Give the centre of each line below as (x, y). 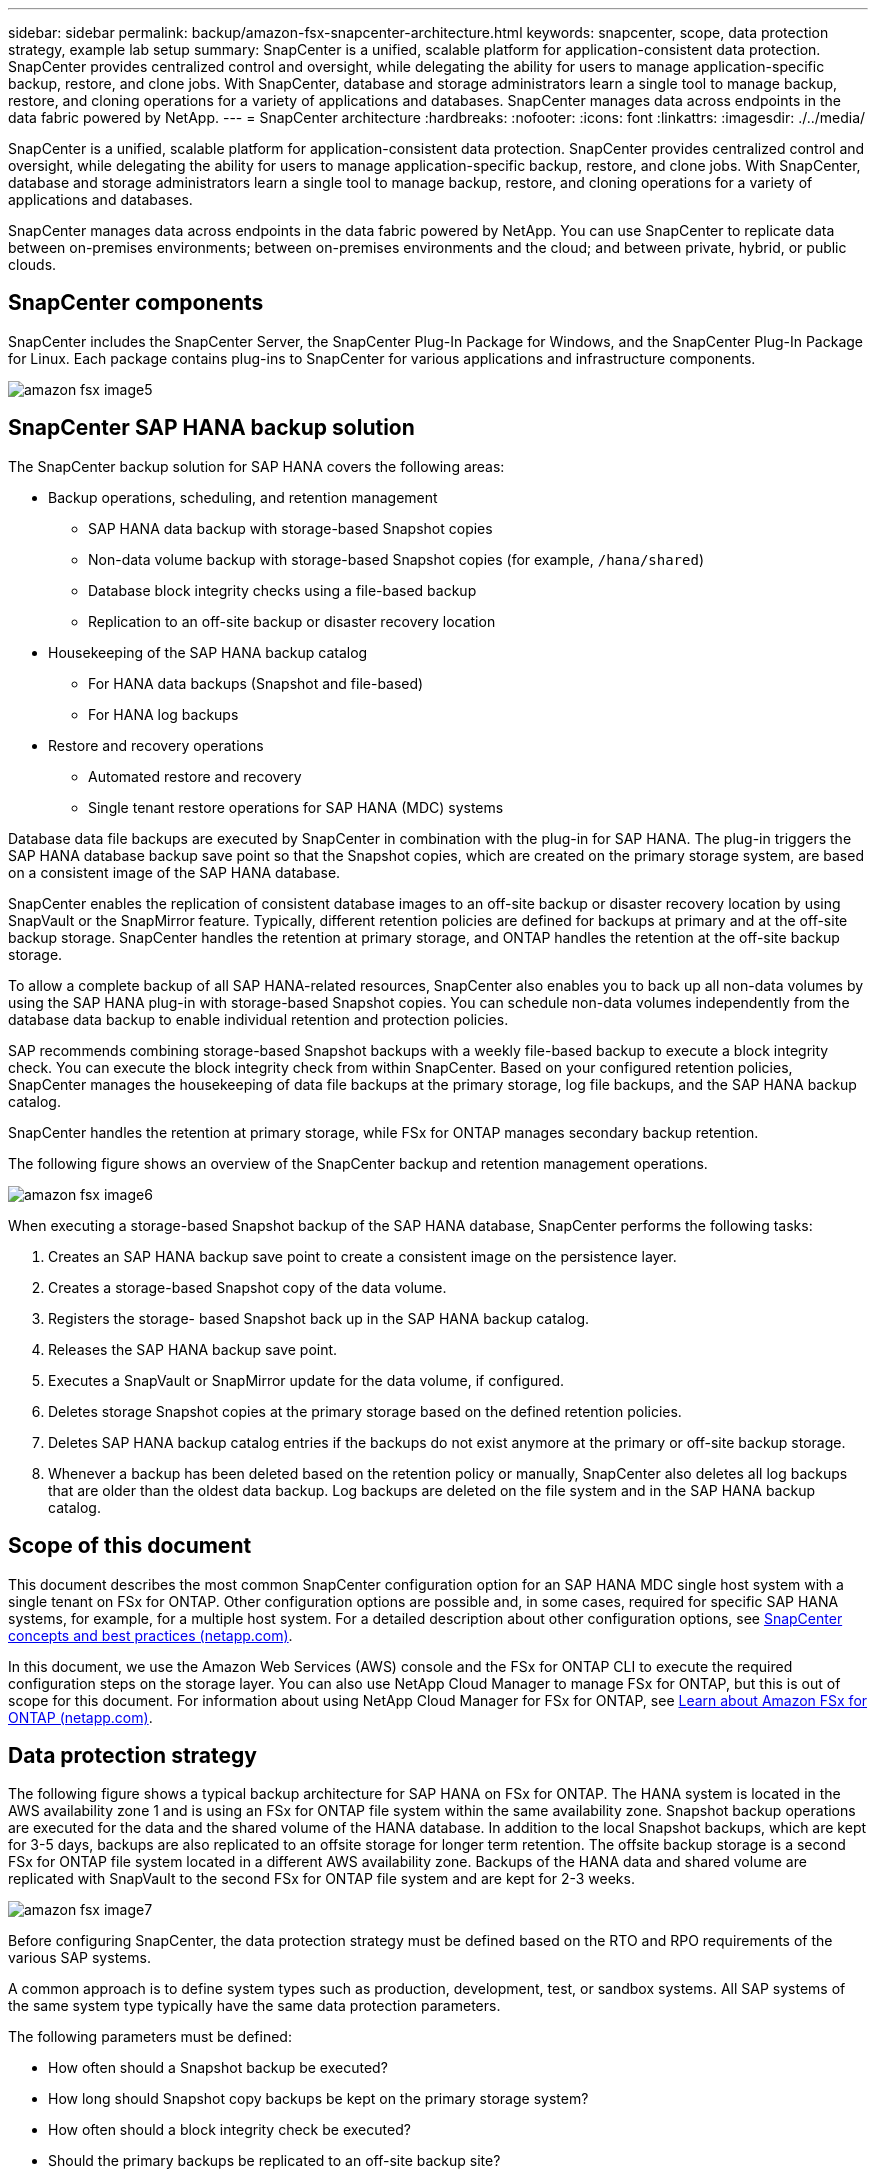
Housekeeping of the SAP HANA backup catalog (208, 652)
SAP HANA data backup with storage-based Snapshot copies (290, 528)
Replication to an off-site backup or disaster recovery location (292, 621)
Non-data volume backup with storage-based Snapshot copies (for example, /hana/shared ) (396, 559)
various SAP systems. (79, 1958)
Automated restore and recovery (195, 776)
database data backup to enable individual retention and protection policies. (258, 1019)
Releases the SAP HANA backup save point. (193, 1349)
